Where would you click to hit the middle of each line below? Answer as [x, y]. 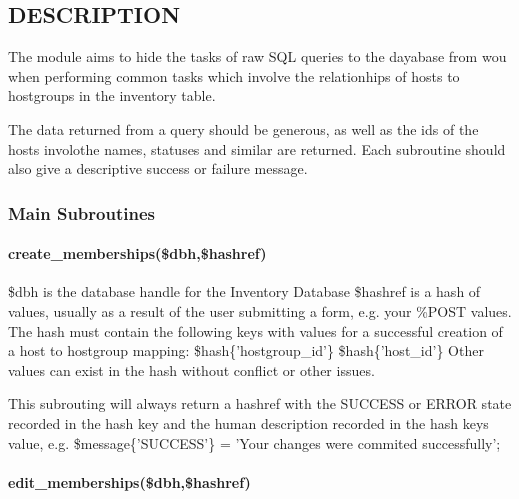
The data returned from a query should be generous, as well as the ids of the [243, 128]
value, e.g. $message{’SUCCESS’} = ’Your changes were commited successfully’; [254, 442]
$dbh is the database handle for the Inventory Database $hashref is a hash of [244, 291]
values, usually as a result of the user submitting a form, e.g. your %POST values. [260, 311]
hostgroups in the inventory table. [112, 95]
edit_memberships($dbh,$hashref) [129, 481]
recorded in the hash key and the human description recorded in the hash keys [248, 422]
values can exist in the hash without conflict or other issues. [191, 369]
